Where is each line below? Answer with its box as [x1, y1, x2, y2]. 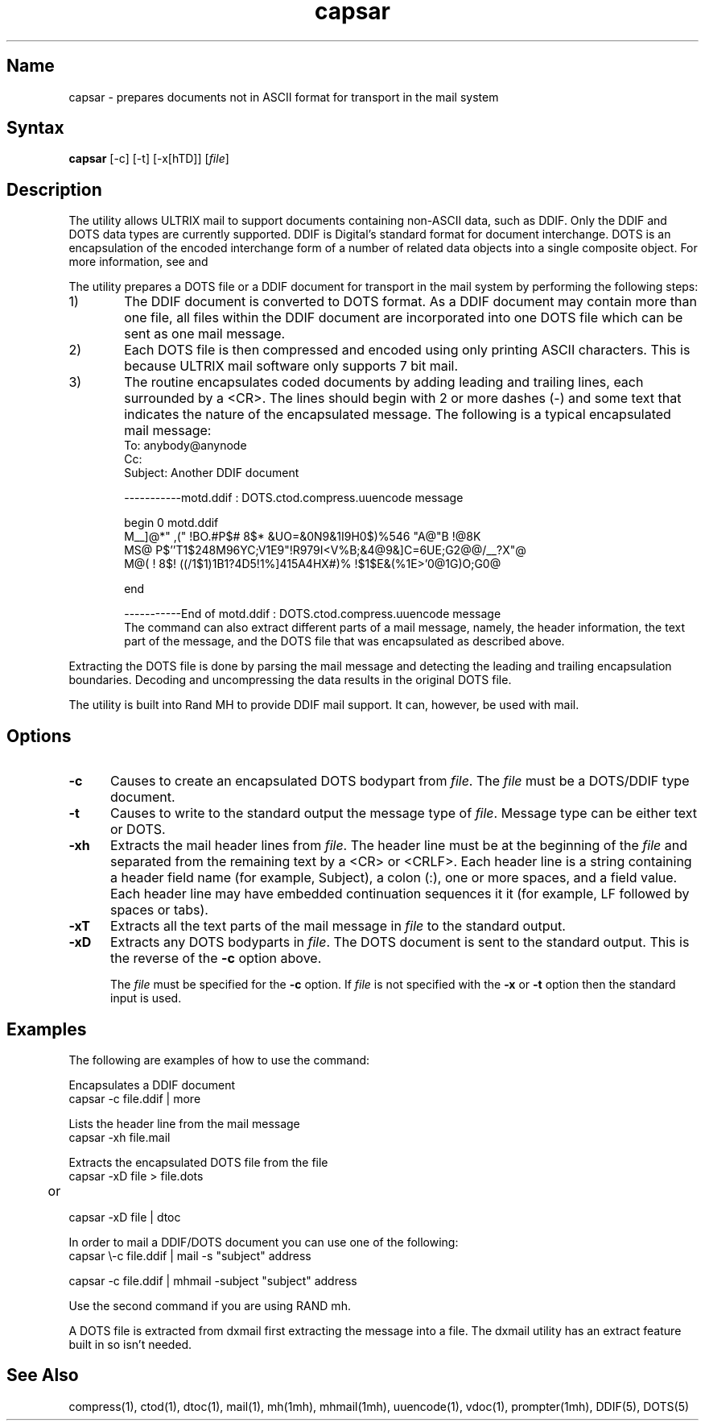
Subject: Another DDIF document [124, 466, 299, 480]
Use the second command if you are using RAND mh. [68, 1298, 351, 1313]
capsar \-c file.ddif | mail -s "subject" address [68, 1248, 311, 1263]
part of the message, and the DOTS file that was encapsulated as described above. [124, 634, 565, 649]
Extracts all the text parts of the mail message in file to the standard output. [109, 918, 566, 935]
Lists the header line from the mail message [68, 1116, 300, 1130]
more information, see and [68, 255, 208, 269]
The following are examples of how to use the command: [68, 1052, 370, 1067]
